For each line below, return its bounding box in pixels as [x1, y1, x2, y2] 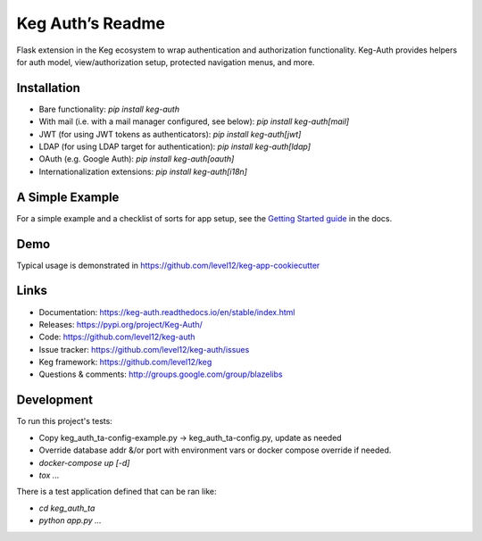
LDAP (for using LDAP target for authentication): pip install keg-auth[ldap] [38, 141, 312, 152]
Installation [16, 80, 80, 96]
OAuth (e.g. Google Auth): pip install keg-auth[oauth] [38, 154, 235, 164]
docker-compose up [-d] [38, 457, 130, 468]
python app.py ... [38, 515, 102, 526]
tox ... [38, 470, 60, 480]
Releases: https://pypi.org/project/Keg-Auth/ [38, 319, 203, 329]
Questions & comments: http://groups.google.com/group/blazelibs [38, 369, 283, 379]
